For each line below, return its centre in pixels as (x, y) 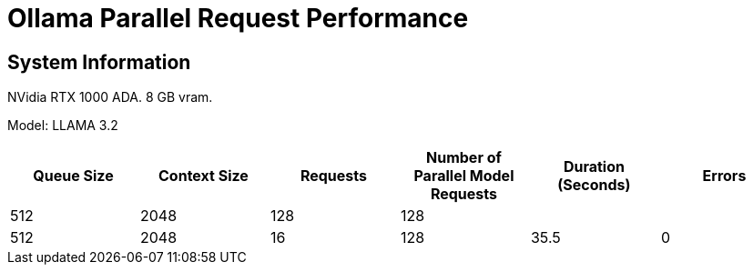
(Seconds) (594, 185)
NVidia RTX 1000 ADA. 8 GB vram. (110, 97)
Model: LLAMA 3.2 (63, 126)
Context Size (204, 176)
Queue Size (73, 176)
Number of (464, 158)
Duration (594, 167)
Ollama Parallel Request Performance (238, 18)
